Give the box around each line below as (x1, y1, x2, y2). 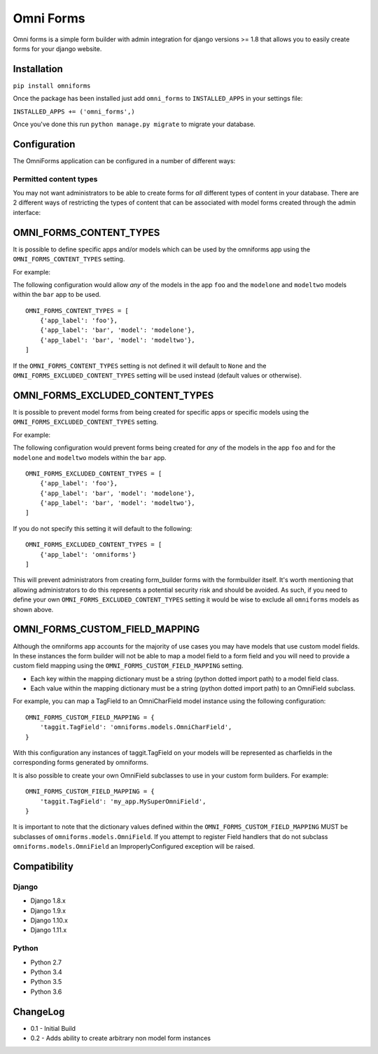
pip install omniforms (13, 81, 91, 90)
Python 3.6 (30, 987, 62, 996)
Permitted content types (13, 174, 98, 183)
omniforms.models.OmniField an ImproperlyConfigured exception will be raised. (13, 842, 255, 851)
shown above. (13, 605, 54, 613)
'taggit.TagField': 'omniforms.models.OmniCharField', (39, 723, 232, 731)
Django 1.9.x (30, 906, 66, 915)
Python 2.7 (30, 958, 62, 966)
